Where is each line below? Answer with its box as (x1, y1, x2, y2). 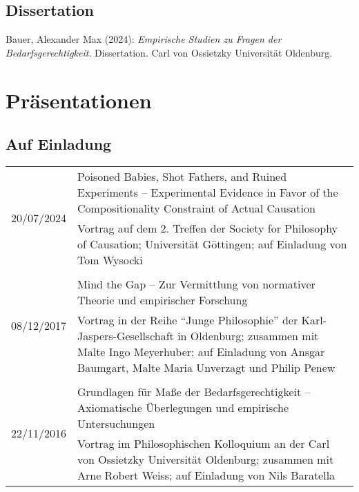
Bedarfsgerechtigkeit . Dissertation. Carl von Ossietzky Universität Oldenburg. (6, 45, 333, 59)
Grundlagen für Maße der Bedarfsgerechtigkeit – (77, 383, 311, 400)
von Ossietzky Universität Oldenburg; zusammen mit (77, 451, 334, 467)
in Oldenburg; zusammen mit (177, 327, 319, 344)
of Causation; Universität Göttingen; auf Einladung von (77, 235, 347, 252)
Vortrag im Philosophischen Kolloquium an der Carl (77, 435, 330, 451)
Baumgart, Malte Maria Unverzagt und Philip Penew (77, 359, 336, 375)
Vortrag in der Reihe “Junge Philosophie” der (77, 311, 298, 328)
